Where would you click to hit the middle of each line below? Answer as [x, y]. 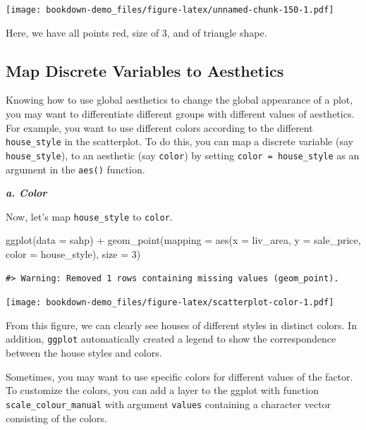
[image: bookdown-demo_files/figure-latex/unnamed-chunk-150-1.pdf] [170, 10]
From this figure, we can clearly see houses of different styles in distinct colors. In [181, 325]
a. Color [26, 193]
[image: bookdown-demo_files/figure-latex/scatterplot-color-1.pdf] [170, 303]
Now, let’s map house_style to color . [89, 216]
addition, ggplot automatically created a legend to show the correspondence [171, 339]
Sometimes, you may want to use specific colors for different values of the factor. [179, 376]
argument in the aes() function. [75, 169]
